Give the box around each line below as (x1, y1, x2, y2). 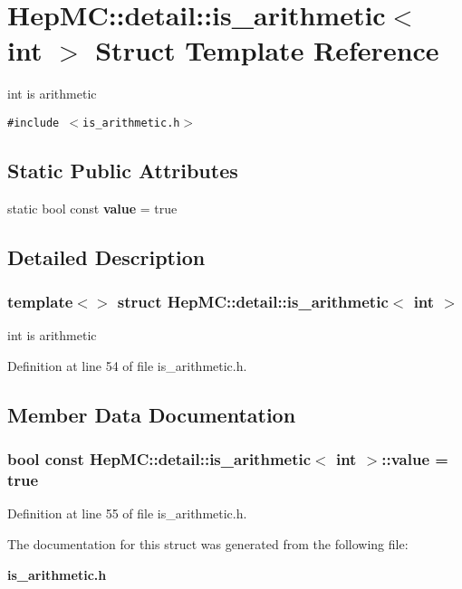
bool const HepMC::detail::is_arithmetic (7, 448, 312, 470)
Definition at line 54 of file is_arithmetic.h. (7, 356, 247, 375)
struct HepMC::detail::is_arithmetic (117, 290, 389, 313)
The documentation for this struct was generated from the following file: (7, 535, 409, 554)
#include (7, 116, 60, 129)
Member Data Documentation (7, 400, 296, 428)
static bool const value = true (7, 198, 178, 217)
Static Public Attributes (7, 156, 238, 184)
